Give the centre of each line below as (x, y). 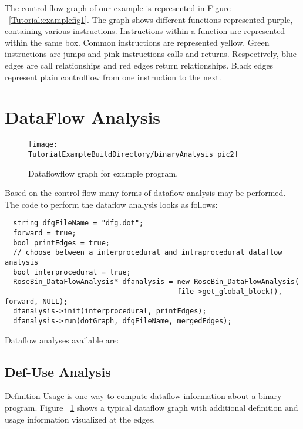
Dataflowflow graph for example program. (103, 173)
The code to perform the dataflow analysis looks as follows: (111, 204)
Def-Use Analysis (58, 371)
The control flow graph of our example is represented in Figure (118, 8)
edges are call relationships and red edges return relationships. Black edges (139, 65)
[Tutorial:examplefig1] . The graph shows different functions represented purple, (151, 19)
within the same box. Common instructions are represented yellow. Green (137, 42)
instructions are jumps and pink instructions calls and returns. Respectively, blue (151, 54)
